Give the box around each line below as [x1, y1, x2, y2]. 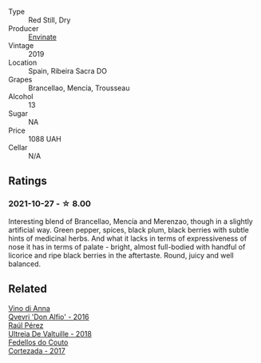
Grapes [8, 75, 33, 84]
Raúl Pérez [8, 320, 44, 330]
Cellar [8, 143, 28, 152]
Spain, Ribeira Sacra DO [28, 66, 108, 75]
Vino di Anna [8, 303, 50, 313]
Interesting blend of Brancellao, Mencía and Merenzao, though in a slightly [8, 216, 253, 226]
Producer [8, 24, 39, 33]
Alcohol [8, 92, 34, 101]
